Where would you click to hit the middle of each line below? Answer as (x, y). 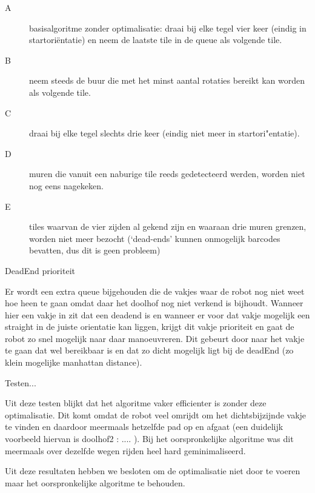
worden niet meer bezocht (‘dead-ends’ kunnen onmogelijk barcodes (155, 238)
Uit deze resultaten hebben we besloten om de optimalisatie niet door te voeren (153, 471)
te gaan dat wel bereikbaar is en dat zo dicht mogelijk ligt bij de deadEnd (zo (149, 350)
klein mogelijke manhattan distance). (74, 362)
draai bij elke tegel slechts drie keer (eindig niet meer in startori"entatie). (164, 133)
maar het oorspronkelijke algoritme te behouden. (95, 482)
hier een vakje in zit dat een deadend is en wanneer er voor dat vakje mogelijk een (157, 314)
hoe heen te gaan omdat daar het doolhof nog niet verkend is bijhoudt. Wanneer (154, 303)
